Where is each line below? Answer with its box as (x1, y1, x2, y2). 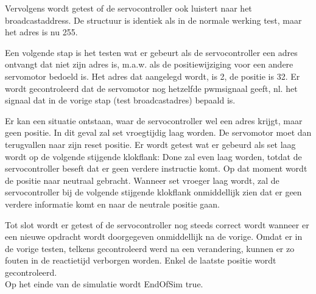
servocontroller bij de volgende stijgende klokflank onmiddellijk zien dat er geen (5, 186, 302, 198)
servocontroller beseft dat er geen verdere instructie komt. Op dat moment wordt (5, 162, 307, 175)
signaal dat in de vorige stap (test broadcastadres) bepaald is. (5, 94, 236, 107)
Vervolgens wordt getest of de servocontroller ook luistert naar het (5, 2, 252, 14)
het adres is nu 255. (5, 26, 78, 38)
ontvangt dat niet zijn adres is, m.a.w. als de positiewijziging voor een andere (5, 58, 293, 71)
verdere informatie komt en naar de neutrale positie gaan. (5, 197, 220, 210)
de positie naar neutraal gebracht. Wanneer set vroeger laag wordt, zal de (5, 173, 279, 186)
